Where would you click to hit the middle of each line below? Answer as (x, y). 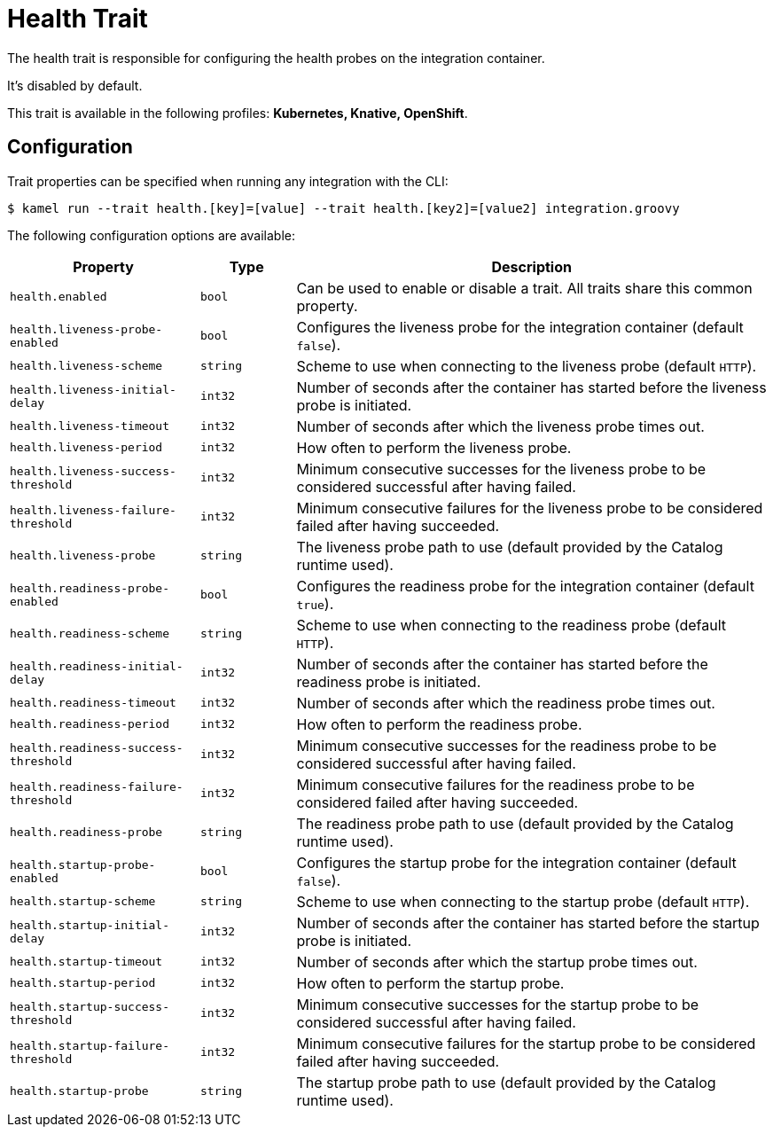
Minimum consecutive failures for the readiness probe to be (496, 784)
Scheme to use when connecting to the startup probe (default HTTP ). (523, 901)
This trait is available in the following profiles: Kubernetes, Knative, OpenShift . (238, 113)
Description (531, 266)
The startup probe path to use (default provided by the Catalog (506, 1082)
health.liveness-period (86, 448)
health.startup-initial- (90, 925)
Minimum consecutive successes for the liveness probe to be (501, 469)
